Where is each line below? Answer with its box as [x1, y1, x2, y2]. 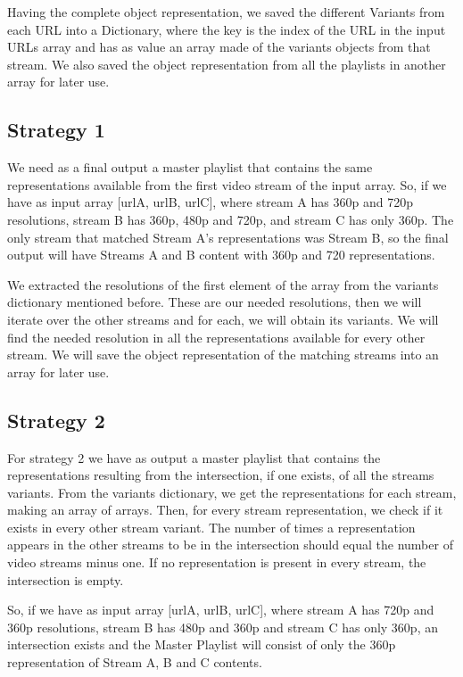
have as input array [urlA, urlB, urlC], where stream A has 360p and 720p [7, 193, 413, 211]
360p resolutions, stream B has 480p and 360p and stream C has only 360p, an [7, 617, 438, 636]
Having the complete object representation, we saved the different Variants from [7, 3, 445, 21]
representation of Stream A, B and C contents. [7, 653, 262, 672]
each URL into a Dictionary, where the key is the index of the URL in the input [7, 20, 446, 38]
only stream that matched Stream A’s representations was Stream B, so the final [7, 227, 449, 246]
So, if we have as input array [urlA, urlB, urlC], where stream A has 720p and [7, 600, 434, 619]
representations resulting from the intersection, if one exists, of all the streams [7, 466, 434, 484]
